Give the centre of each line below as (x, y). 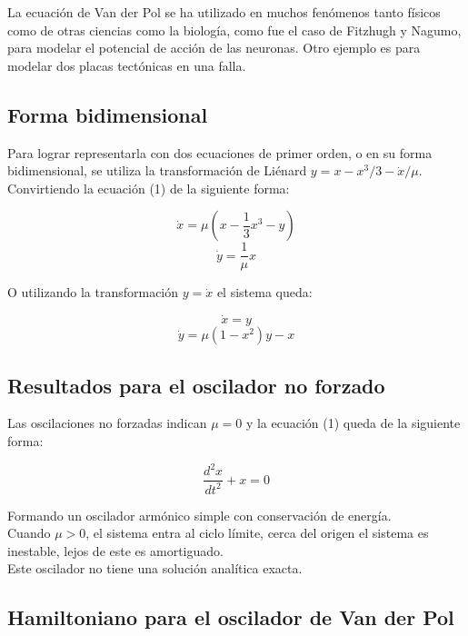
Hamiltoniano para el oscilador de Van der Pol (231, 617)
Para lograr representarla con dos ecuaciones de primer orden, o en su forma (220, 152)
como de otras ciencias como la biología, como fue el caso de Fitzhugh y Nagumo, (234, 30)
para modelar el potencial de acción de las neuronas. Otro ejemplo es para (214, 48)
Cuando (29, 533)
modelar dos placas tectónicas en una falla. (127, 65)
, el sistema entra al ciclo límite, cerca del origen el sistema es (257, 533)
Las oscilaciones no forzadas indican (107, 423)
